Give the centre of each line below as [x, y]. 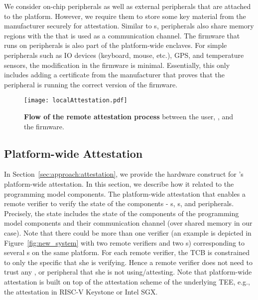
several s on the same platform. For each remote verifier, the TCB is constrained [127, 252]
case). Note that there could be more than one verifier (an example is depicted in [128, 232]
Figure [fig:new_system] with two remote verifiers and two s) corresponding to [125, 242]
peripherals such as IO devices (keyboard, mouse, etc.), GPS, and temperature [124, 55]
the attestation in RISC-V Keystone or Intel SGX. [81, 291]
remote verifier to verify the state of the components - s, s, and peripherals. [119, 203]
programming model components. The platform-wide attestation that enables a [125, 193]
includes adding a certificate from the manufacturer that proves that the [114, 75]
